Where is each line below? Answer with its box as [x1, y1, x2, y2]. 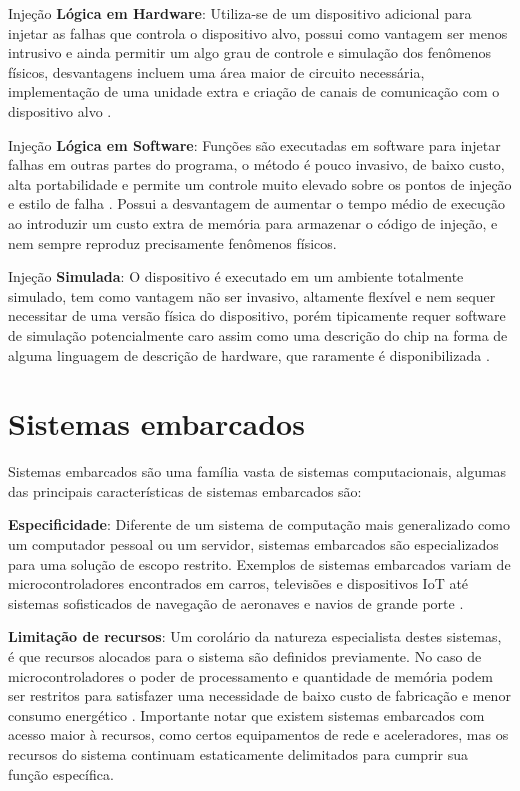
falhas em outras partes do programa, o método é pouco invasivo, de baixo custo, [8, 154, 505, 175]
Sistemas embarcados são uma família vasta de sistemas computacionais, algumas [8, 461, 507, 482]
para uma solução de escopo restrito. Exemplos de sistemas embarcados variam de [8, 553, 511, 574]
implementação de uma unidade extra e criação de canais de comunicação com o [8, 81, 500, 102]
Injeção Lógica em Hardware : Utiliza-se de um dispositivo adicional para [8, 3, 472, 23]
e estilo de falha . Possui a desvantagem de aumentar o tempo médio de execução [8, 193, 506, 214]
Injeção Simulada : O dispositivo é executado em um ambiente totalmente [8, 266, 464, 287]
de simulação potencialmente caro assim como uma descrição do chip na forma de [8, 324, 508, 345]
